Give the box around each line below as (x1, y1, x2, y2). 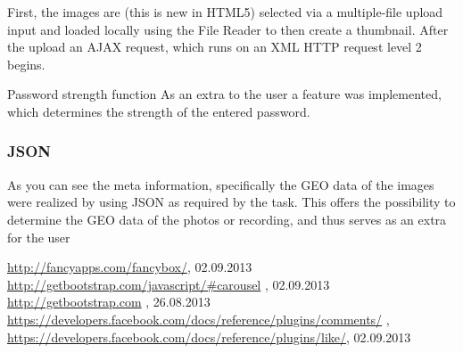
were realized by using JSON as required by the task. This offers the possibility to (7, 193, 456, 211)
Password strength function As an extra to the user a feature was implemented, (7, 85, 442, 103)
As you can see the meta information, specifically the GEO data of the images (7, 175, 434, 193)
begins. (7, 54, 45, 73)
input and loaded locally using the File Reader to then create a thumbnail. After (7, 20, 449, 38)
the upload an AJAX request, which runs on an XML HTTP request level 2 (7, 37, 422, 56)
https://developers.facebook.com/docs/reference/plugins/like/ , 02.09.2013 (7, 327, 411, 346)
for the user (7, 227, 70, 246)
